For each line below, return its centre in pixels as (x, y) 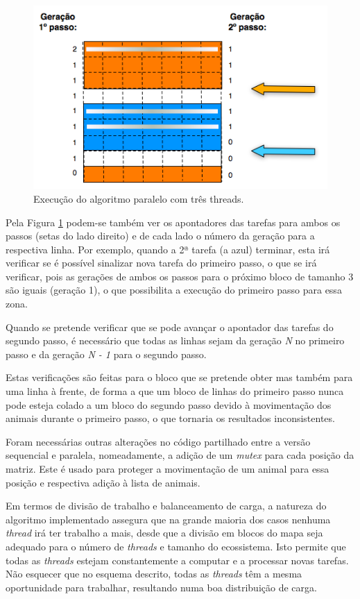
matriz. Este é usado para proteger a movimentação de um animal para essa (168, 469)
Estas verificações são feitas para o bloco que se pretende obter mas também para (179, 377)
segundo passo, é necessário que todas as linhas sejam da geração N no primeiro (175, 340)
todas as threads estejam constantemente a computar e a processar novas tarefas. (177, 560)
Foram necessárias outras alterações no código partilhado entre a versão (158, 441)
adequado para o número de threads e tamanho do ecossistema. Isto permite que (176, 546)
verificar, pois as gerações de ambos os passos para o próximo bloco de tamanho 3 (180, 276)
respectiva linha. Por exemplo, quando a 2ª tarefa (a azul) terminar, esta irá (168, 249)
